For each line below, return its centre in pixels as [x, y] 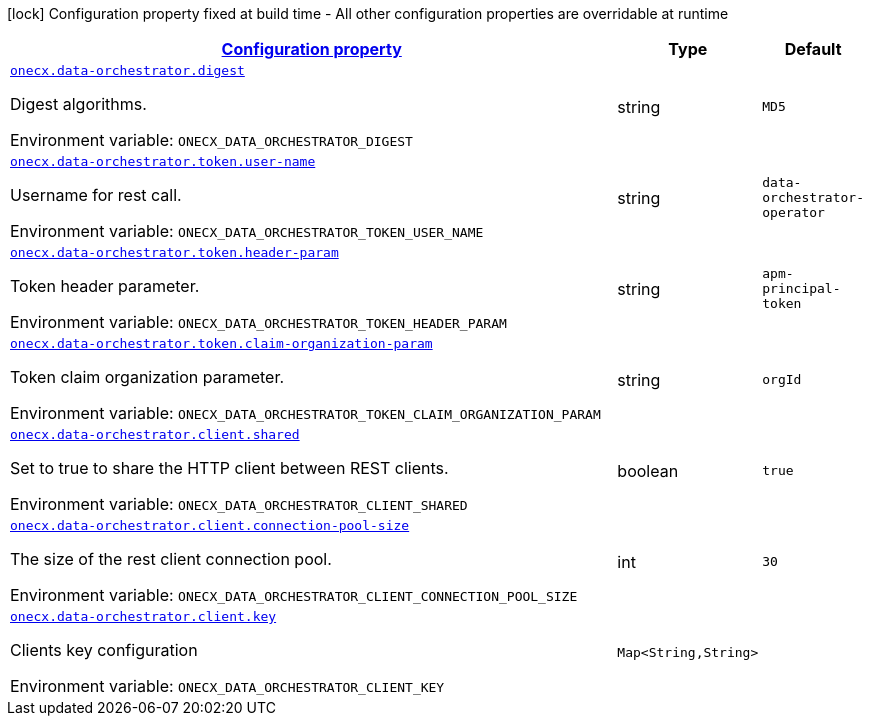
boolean [648, 470]
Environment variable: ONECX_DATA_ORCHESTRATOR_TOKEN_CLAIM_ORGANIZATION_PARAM [305, 413]
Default [813, 49]
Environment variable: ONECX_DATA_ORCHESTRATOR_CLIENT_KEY [227, 686]
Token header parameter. [105, 286]
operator [793, 212]
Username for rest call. [96, 195]
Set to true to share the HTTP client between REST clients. [229, 468]
